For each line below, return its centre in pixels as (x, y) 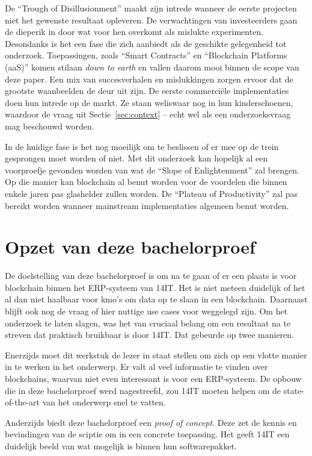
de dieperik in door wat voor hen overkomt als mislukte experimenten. (134, 32)
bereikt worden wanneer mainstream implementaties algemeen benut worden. (147, 205)
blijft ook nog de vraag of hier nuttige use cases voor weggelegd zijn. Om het (146, 311)
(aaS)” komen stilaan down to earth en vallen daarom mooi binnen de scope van (152, 67)
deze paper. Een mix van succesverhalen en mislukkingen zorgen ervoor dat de (149, 79)
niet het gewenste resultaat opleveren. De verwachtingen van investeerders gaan (151, 20)
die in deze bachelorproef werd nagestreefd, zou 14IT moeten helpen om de (143, 390)
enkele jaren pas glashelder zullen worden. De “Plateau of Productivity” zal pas (151, 193)
